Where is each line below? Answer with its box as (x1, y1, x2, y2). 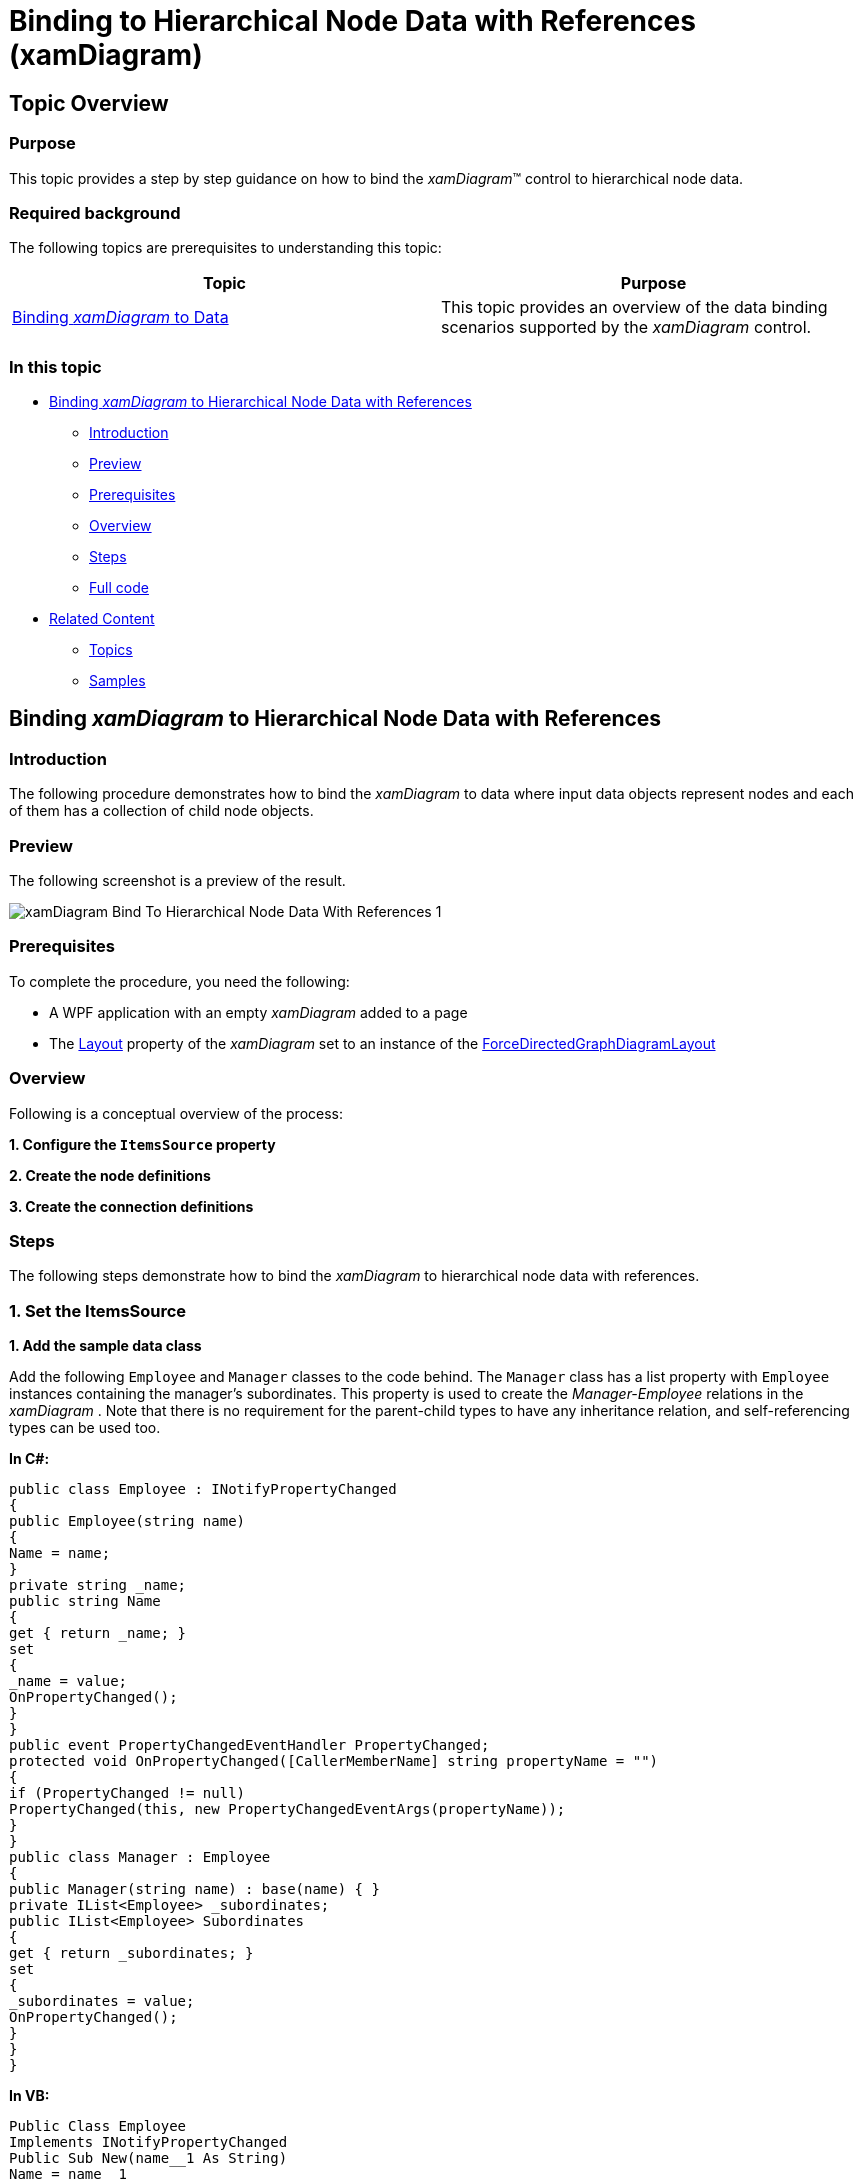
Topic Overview (9, 90, 169, 116)
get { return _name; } (9, 1625, 187, 1642)
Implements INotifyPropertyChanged (9, 2134, 288, 2151)
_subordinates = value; (9, 1993, 195, 2010)
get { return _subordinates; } (9, 1945, 254, 1962)
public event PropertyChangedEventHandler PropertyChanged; (9, 1737, 490, 1754)
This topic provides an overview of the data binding (441, 297, 828, 318)
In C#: (9, 1450, 50, 1468)
